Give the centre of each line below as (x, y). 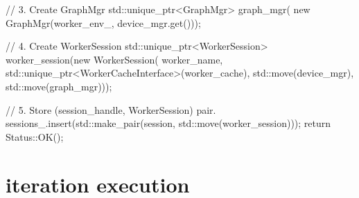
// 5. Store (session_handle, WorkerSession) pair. (111, 109)
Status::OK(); (35, 136)
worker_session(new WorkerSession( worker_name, (114, 59)
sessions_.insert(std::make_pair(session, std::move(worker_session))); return (168, 123)
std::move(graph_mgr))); (59, 86)
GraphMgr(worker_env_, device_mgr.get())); (103, 22)
